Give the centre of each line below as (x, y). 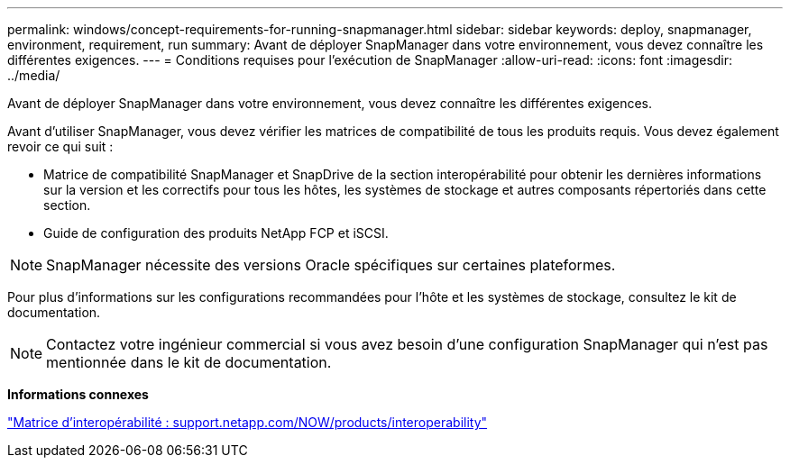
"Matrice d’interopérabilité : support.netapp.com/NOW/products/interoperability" (248, 422)
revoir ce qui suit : (60, 146)
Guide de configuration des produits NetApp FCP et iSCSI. (216, 233)
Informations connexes (78, 394)
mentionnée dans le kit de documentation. (189, 362)
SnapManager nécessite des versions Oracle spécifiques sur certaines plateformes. (331, 265)
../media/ (34, 75)
